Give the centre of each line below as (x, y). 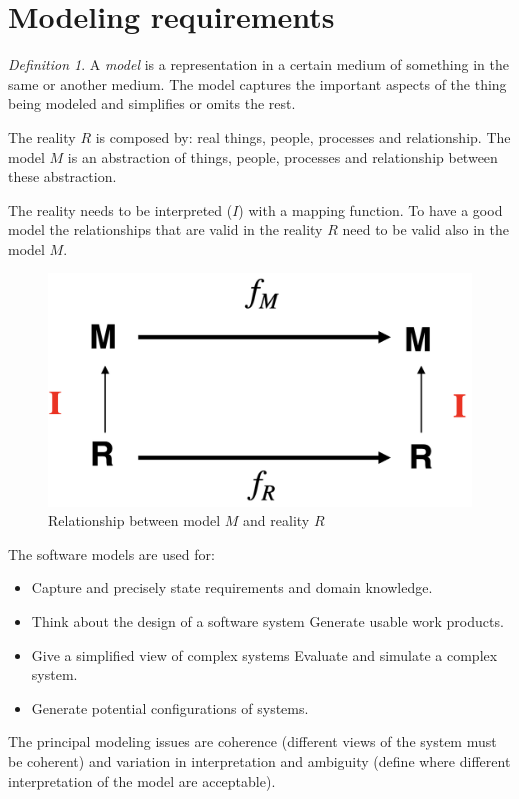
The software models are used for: (111, 553)
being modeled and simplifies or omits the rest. (152, 103)
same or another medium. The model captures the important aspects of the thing (257, 83)
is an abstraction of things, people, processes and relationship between (282, 156)
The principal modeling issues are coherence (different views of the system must (252, 741)
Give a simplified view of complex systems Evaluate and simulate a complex (264, 654)
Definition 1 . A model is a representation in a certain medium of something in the (258, 64)
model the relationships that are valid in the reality (165, 229)
